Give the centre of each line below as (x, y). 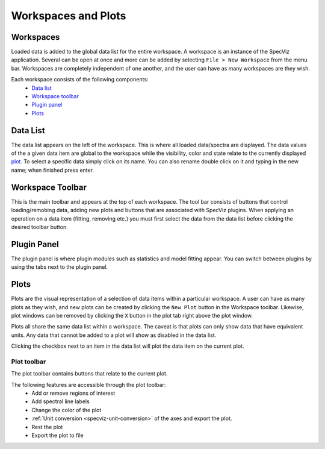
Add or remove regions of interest (73, 393)
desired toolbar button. (40, 227)
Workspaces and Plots (69, 16)
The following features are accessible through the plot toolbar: (88, 385)
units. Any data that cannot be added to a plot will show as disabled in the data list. (114, 335)
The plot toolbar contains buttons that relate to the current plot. (89, 374)
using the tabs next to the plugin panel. (60, 267)
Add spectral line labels (60, 401)
